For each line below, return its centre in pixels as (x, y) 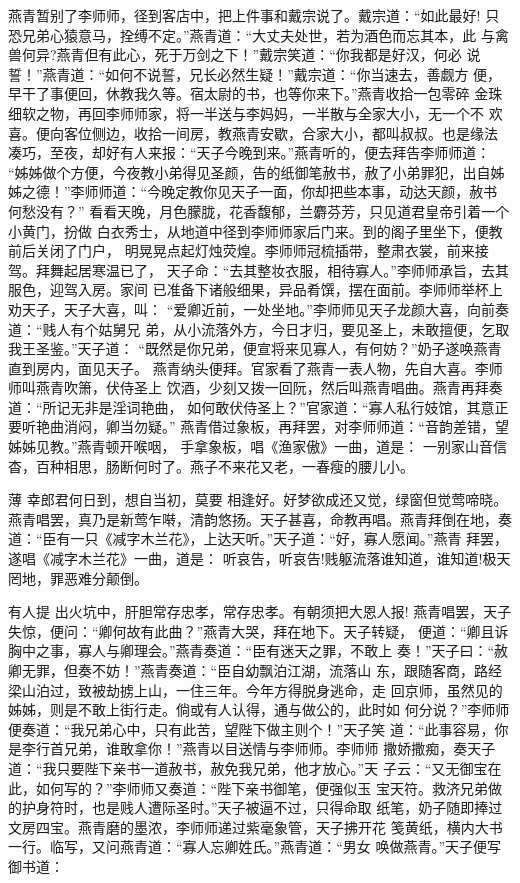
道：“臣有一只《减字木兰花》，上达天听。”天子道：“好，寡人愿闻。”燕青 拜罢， (258, 538)
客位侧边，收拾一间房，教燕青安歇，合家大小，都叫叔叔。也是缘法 (280, 132)
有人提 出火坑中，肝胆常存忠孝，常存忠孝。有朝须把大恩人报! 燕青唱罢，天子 (260, 611)
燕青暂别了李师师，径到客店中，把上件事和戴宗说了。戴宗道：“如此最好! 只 (254, 15)
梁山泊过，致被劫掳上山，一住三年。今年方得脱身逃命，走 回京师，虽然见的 (255, 689)
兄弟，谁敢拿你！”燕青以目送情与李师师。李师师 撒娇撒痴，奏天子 (279, 748)
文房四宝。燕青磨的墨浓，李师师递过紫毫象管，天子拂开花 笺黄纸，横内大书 (255, 826)
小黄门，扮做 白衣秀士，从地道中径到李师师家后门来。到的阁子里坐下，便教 (255, 230)
